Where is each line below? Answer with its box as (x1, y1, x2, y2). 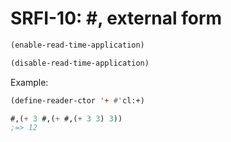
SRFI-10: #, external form (10, 7, 223, 30)
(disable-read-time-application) (10, 58, 150, 68)
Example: (10, 76, 49, 88)
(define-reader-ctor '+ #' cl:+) (10, 95, 145, 106)
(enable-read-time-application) (10, 40, 145, 50)
